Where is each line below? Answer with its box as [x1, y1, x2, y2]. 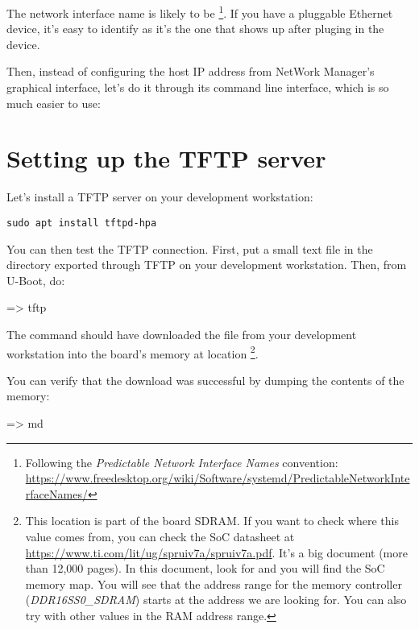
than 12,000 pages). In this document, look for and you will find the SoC [25, 560, 385, 577]
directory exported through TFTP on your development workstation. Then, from [6, 256, 407, 273]
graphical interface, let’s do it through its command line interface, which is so [6, 79, 389, 96]
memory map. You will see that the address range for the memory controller [25, 575, 402, 592]
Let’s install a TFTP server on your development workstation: [6, 188, 313, 205]
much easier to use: [6, 94, 101, 111]
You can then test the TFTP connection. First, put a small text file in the [6, 240, 373, 257]
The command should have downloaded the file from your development [6, 325, 357, 342]
